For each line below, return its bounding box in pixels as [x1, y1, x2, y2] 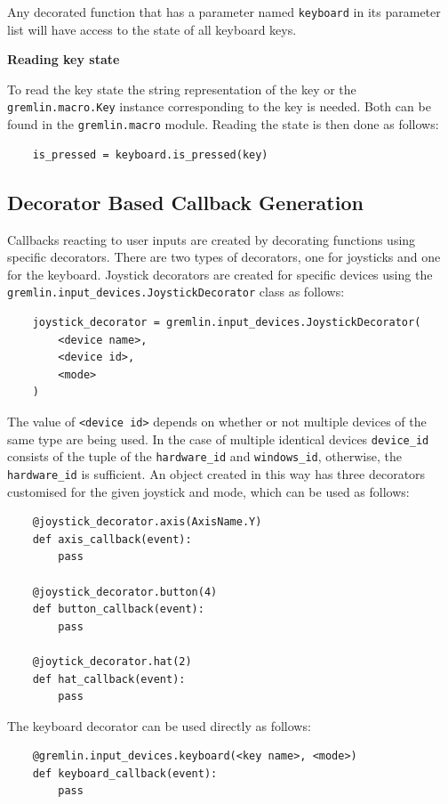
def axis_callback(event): [32, 532, 192, 546]
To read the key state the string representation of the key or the [7, 79, 356, 98]
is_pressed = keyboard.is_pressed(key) [32, 148, 268, 161]
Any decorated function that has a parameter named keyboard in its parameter [7, 3, 441, 20]
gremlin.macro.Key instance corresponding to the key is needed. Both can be [7, 97, 431, 116]
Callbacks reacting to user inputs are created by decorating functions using [7, 230, 416, 248]
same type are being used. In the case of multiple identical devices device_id [7, 429, 429, 448]
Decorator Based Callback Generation [7, 188, 364, 215]
